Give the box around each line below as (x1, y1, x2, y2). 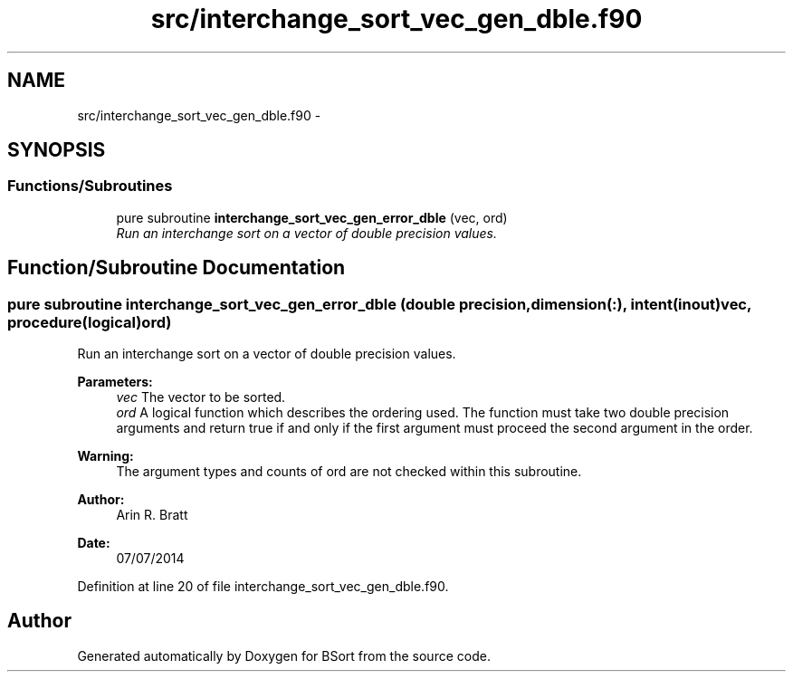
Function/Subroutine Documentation (7, 256, 346, 280)
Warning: (77, 448, 134, 464)
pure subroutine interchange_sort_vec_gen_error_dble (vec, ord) (116, 209, 508, 225)
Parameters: (77, 374, 153, 390)
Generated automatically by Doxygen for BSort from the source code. (77, 647, 491, 664)
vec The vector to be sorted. (116, 389, 286, 406)
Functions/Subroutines (7, 177, 173, 196)
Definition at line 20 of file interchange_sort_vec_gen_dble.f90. (77, 579, 449, 595)
